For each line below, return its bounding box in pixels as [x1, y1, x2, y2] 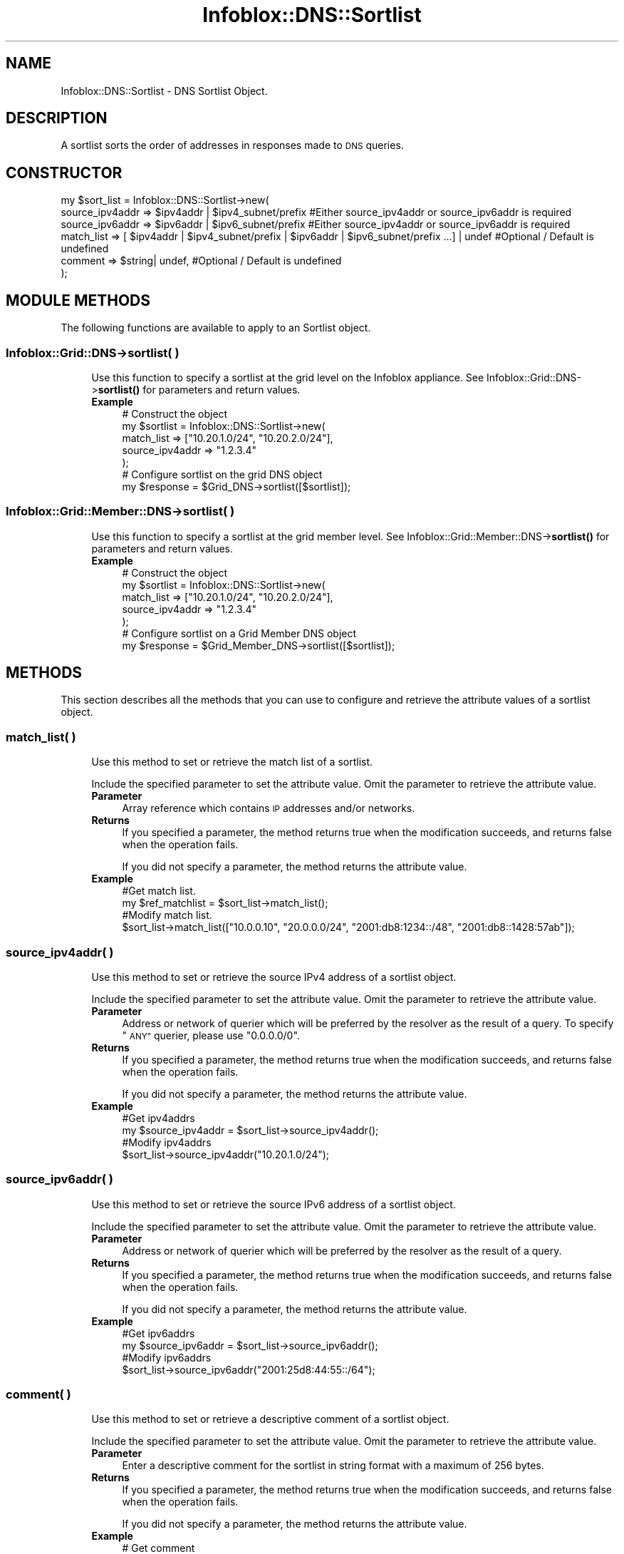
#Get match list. [122, 885, 196, 897]
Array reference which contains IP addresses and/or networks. [122, 802, 415, 815]
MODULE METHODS [6, 291, 151, 309]
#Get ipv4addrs [122, 1111, 195, 1124]
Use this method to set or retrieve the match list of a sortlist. [91, 756, 373, 768]
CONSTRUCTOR [6, 163, 123, 182]
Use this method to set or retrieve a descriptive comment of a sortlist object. [91, 1413, 449, 1426]
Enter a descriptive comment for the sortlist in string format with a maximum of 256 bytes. [122, 1459, 544, 1472]
